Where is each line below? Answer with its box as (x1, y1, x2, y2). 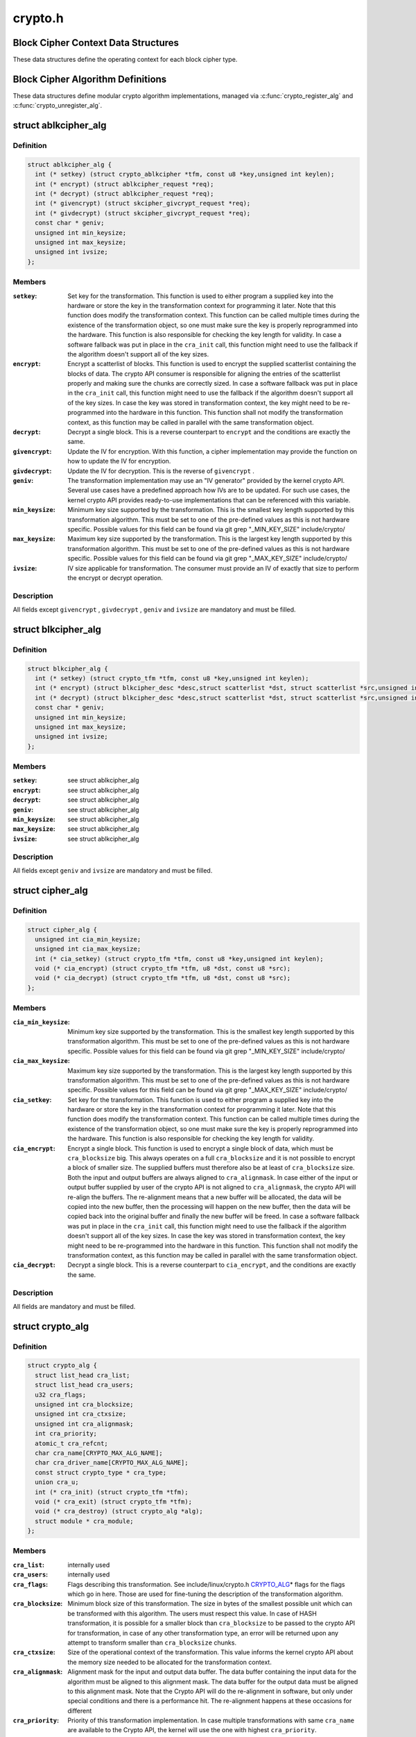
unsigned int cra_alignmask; (35, 1419, 135, 1428)
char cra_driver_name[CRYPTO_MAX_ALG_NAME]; (35, 1459, 189, 1467)
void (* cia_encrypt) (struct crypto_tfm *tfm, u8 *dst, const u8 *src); (35, 964, 291, 973)
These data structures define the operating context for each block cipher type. (12, 56, 238, 64)
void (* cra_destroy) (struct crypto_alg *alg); (35, 1508, 204, 1515)
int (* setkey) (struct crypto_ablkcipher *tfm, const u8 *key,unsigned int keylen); (35, 170, 335, 179)
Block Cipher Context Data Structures (12, 37, 180, 49)
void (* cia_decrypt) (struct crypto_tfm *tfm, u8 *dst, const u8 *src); (35, 974, 291, 982)
